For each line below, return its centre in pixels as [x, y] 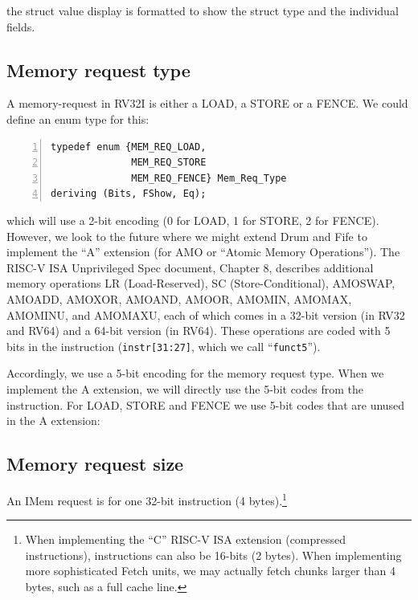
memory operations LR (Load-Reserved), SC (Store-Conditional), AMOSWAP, [201, 283]
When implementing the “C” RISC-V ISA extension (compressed [186, 539]
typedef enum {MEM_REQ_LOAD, [129, 147]
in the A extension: [53, 420]
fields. [21, 26]
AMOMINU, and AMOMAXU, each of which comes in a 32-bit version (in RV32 [206, 314]
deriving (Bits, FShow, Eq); [129, 194]
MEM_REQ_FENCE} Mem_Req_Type [209, 178]
